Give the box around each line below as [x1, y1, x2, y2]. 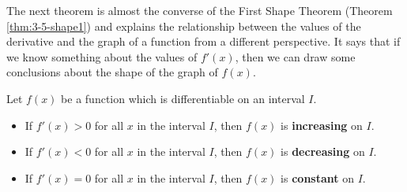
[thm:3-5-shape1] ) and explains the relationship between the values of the [6, 17, 361, 34]
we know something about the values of [6, 48, 198, 65]
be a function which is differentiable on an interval [61, 90, 305, 106]
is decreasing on [281, 143, 365, 160]
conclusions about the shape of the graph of [6, 64, 218, 80]
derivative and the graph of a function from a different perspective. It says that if [6, 33, 401, 50]
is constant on [281, 169, 354, 186]
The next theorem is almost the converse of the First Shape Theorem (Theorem [6, 2, 393, 18]
